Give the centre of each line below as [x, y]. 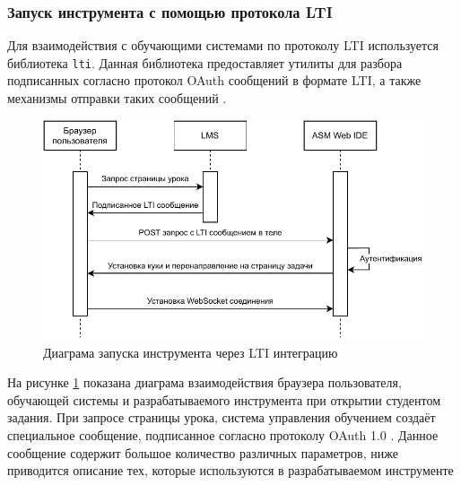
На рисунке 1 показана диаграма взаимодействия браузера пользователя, [204, 382]
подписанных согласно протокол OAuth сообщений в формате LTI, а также [214, 80]
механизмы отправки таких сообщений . [117, 98]
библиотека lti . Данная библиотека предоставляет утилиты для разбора [205, 62]
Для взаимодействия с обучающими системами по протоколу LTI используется [223, 45]
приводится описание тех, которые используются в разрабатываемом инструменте [230, 470]
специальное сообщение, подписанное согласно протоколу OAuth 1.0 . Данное [223, 434]
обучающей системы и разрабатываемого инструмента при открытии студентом [224, 399]
